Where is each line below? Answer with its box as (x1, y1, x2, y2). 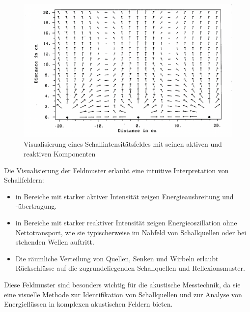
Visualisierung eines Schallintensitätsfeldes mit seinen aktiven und (24, 139, 222, 149)
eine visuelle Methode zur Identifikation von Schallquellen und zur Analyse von (4, 289, 242, 299)
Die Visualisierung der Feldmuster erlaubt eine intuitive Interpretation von (4, 165, 229, 175)
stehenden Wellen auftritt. (15, 237, 94, 247)
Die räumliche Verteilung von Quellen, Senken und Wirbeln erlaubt (15, 253, 219, 263)
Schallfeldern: (4, 175, 44, 185)
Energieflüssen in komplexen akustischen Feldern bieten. (4, 299, 173, 309)
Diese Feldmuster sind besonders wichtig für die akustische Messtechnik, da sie (4, 279, 241, 289)
